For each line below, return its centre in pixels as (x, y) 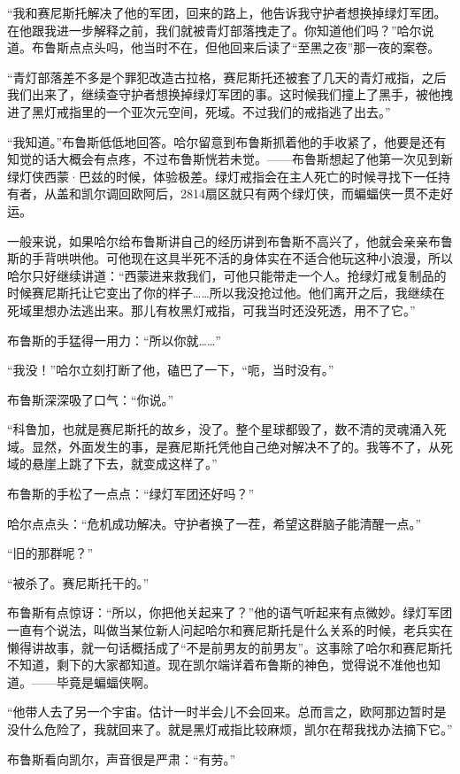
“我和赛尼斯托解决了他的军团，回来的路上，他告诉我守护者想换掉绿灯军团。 (227, 12)
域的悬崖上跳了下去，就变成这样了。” (112, 464)
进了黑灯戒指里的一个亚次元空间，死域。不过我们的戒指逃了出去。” (199, 111)
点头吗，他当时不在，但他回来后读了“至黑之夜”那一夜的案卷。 (261, 47)
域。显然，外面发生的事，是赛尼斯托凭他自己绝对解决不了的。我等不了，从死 (230, 446)
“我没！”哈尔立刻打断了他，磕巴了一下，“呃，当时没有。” (171, 370)
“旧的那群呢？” (50, 553)
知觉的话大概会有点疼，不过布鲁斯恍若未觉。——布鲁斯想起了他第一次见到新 (230, 159)
